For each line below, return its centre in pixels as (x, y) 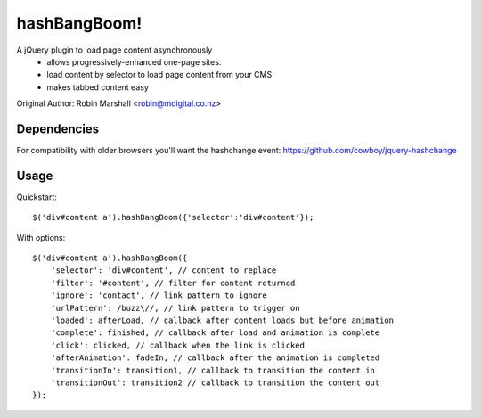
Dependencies (58, 129)
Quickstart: (37, 197)
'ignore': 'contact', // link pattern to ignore (159, 295)
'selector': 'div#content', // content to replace (163, 270)
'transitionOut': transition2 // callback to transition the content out (215, 383)
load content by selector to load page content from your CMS (159, 75)
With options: (41, 237)
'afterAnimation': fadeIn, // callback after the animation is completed (215, 358)
